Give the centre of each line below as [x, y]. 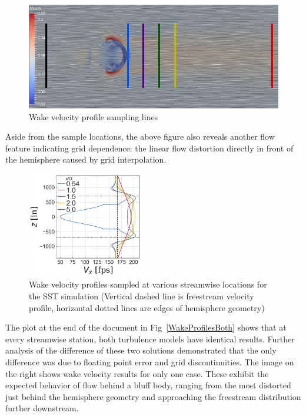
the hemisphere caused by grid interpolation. [86, 159]
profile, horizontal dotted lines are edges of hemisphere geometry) [147, 307]
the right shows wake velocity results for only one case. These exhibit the [137, 373]
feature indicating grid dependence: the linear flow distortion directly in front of [149, 148]
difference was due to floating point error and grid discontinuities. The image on [150, 362]
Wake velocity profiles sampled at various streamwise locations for [148, 284]
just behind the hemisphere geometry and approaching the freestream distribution [153, 396]
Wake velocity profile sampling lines [94, 116]
